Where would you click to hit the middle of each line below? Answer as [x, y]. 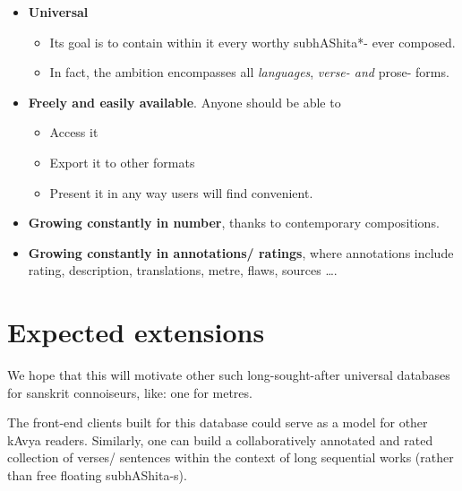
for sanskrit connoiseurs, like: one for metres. [130, 392]
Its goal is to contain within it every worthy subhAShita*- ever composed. [252, 42]
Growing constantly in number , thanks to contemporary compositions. [234, 223]
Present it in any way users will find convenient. [181, 192]
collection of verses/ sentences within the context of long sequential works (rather [231, 457]
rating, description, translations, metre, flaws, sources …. [183, 270]
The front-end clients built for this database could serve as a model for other [218, 422]
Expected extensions [136, 332]
